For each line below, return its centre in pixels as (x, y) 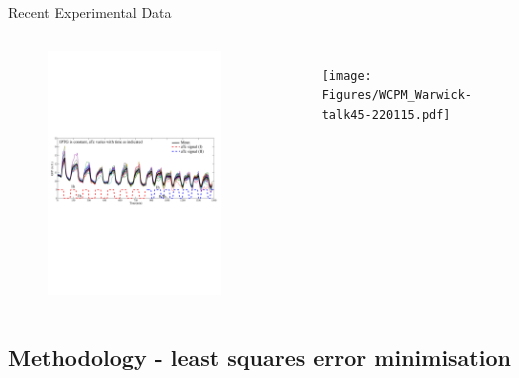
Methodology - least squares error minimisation (259, 356)
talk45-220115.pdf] (386, 114)
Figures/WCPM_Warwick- (397, 95)
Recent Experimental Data (90, 12)
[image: (346, 75)
